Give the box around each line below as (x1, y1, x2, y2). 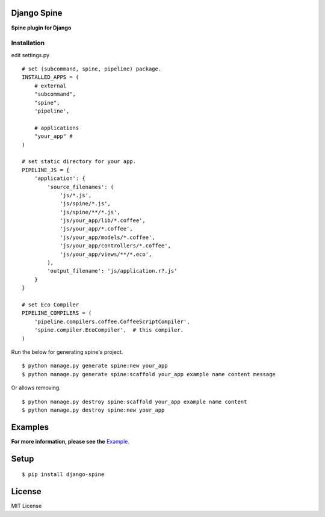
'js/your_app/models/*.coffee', (60, 234, 156, 241)
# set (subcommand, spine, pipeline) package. (22, 66, 162, 72)
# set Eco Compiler (22, 301, 79, 308)
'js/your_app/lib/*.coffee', (60, 217, 146, 224)
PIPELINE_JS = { (22, 166, 70, 173)
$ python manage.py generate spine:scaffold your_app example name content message (22, 371, 276, 377)
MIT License (11, 503, 42, 510)
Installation (11, 39, 45, 48)
